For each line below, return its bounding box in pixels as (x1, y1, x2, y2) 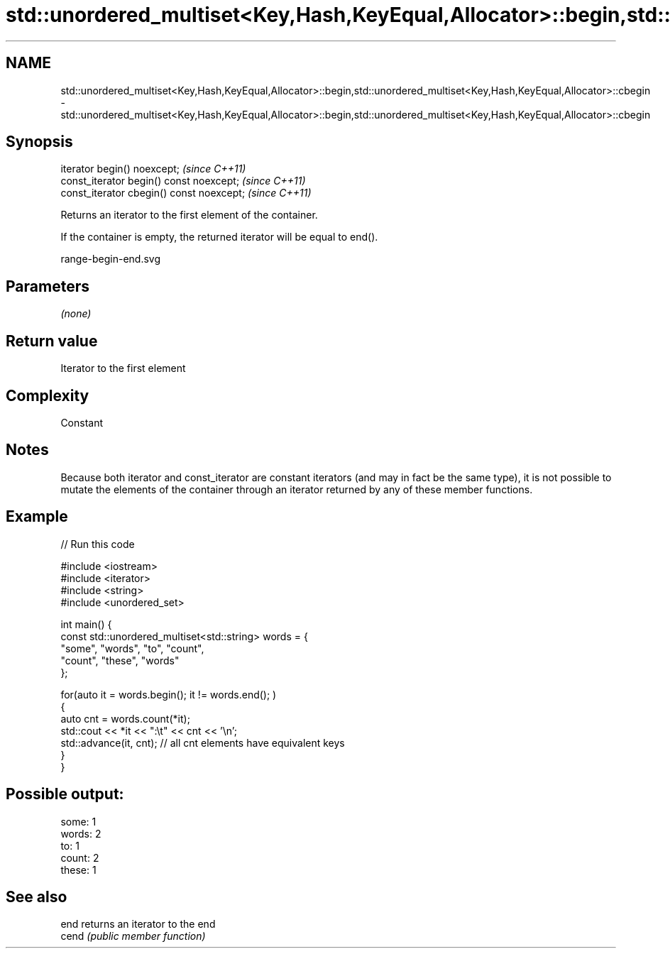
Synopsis (6, 133, 73, 151)
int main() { (60, 618, 112, 630)
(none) (60, 307, 92, 320)
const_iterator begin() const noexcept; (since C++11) (60, 175, 306, 187)
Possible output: (6, 785, 124, 804)
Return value (6, 331, 98, 350)
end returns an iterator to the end (60, 918, 216, 931)
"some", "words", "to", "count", (60, 642, 204, 654)
